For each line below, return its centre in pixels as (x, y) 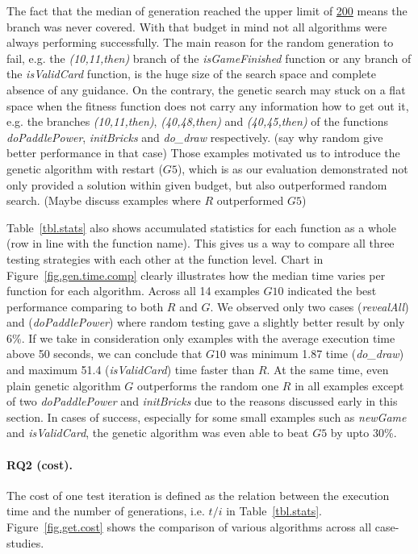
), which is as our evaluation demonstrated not (293, 168)
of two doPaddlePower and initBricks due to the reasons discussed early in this (202, 401)
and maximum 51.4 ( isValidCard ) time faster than (131, 370)
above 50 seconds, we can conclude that (104, 354)
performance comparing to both (85, 306)
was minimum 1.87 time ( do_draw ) (317, 354)
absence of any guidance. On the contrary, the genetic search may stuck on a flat (206, 89)
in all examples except (349, 385)
